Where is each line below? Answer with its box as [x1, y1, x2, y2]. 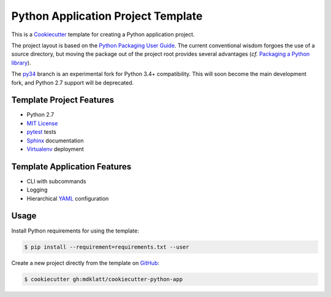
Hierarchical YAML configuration [26, 195, 109, 202]
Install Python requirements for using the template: [11, 227, 139, 234]
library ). [11, 59, 31, 66]
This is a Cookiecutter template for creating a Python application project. [11, 31, 195, 38]
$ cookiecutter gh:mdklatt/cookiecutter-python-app [24, 276, 183, 282]
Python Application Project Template [11, 9, 203, 23]
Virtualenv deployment [26, 145, 84, 153]
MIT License [26, 120, 58, 127]
